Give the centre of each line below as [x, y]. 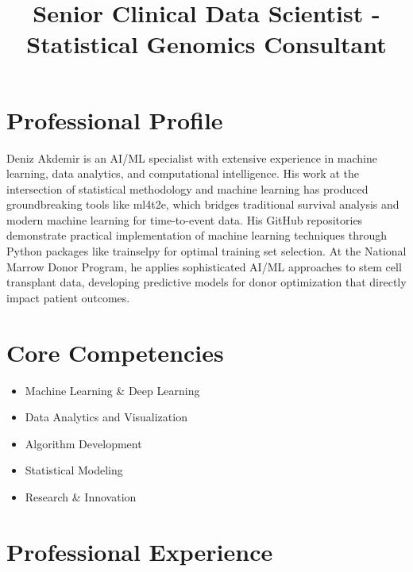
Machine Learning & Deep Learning [112, 390]
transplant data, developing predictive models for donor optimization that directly [206, 282]
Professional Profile [115, 119]
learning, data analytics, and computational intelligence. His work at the [183, 173]
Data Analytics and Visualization [106, 417]
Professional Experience [140, 551]
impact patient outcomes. [68, 297]
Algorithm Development [83, 443]
